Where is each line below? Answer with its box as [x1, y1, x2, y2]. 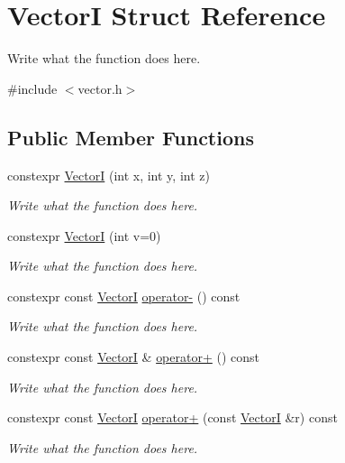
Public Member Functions [7, 123, 254, 151]
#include [7, 79, 58, 97]
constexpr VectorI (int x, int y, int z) [7, 165, 210, 184]
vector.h [77, 79, 123, 97]
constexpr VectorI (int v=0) [7, 226, 161, 245]
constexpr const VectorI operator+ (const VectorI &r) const [7, 408, 338, 427]
